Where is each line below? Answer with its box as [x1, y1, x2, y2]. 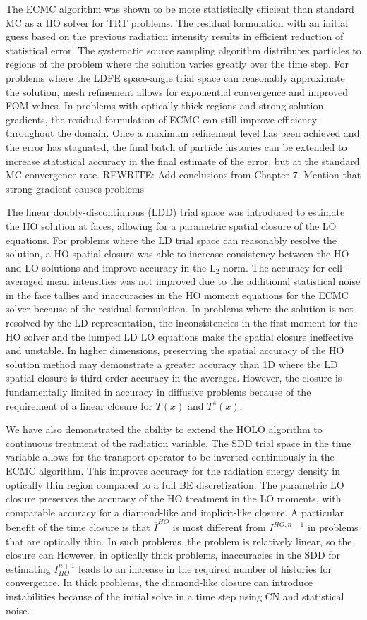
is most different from [172, 520, 266, 535]
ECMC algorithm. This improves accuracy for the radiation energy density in [6, 463, 340, 478]
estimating [6, 561, 51, 576]
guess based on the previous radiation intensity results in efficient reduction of [6, 29, 344, 44]
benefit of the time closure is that [6, 520, 150, 535]
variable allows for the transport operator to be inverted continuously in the [6, 449, 335, 464]
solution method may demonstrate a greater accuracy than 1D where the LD [6, 356, 338, 371]
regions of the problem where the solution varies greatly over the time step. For [6, 56, 349, 71]
